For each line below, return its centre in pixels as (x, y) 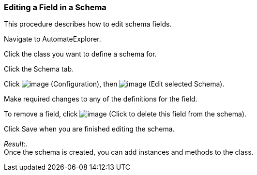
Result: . (16, 144)
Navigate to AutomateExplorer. (53, 39)
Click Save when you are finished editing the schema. (89, 129)
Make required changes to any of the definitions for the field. (101, 99)
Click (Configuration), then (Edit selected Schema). (114, 84)
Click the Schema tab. (39, 69)
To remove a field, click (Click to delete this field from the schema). (125, 114)
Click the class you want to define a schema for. (80, 54)
